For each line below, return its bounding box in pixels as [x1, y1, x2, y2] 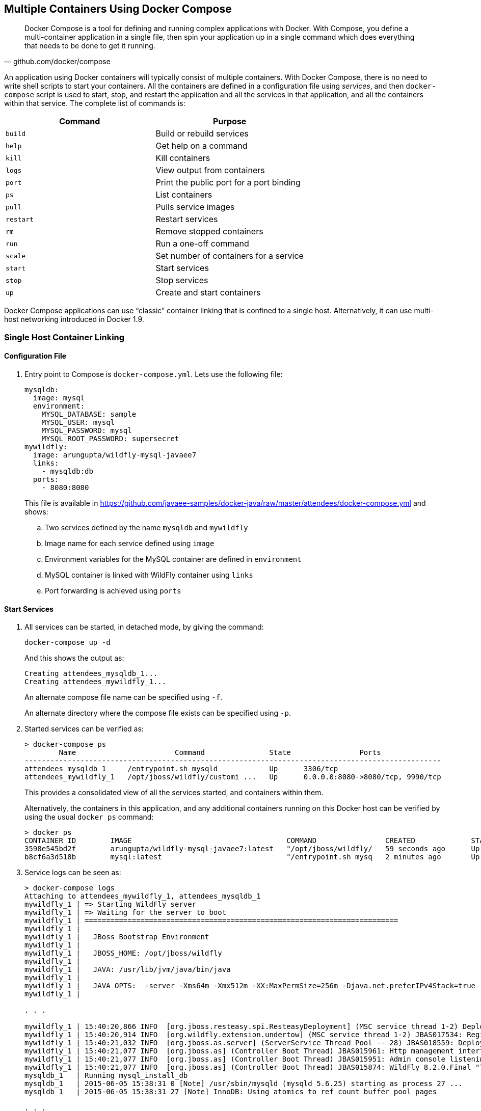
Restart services [155, 214, 218, 225]
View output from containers [155, 165, 265, 176]
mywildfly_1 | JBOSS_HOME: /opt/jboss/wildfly [24, 949, 222, 958]
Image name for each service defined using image [45, 539, 215, 548]
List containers [155, 189, 212, 200]
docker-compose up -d [24, 638, 111, 647]
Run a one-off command [155, 238, 249, 249]
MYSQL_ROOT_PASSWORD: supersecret [41, 435, 179, 443]
